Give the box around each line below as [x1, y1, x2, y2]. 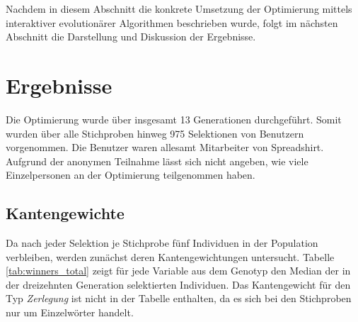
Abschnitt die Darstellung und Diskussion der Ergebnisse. [6, 29, 256, 44]
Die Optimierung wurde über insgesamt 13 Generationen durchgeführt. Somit [6, 111, 342, 126]
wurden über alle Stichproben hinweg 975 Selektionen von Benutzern [6, 126, 304, 140]
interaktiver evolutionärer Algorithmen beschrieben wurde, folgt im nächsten [6, 15, 338, 30]
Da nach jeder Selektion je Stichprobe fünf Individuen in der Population [6, 235, 318, 250]
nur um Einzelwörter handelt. [6, 305, 134, 320]
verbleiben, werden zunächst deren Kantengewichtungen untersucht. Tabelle [6, 249, 335, 264]
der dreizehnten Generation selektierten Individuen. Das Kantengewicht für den [6, 277, 351, 292]
